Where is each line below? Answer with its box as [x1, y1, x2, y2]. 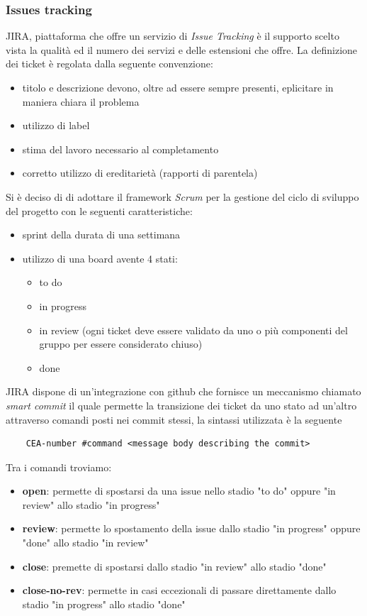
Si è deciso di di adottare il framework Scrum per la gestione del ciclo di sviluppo [6, 189, 359, 204]
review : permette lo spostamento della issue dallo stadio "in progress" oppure [22, 521, 361, 536]
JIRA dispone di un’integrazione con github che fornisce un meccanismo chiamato [6, 384, 361, 399]
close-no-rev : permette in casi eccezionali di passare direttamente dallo [22, 583, 337, 598]
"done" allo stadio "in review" [22, 535, 149, 550]
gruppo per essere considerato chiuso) [39, 336, 203, 351]
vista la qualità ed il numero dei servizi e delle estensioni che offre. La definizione [6, 42, 358, 57]
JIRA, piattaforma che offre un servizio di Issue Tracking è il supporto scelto [6, 28, 339, 43]
